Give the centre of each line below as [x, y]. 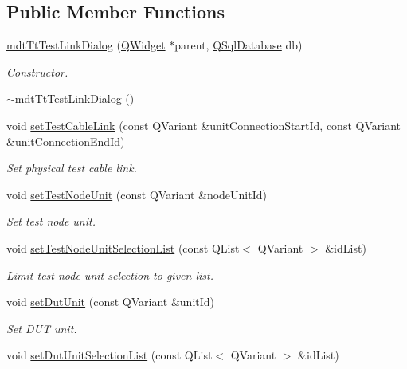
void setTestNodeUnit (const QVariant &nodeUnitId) [137, 194]
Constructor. [37, 71]
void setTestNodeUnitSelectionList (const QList [123, 247]
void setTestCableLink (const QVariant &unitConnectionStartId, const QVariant [203, 125]
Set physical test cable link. [72, 168]
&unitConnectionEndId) [66, 141]
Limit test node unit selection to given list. [110, 275]
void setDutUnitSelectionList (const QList [110, 355]
